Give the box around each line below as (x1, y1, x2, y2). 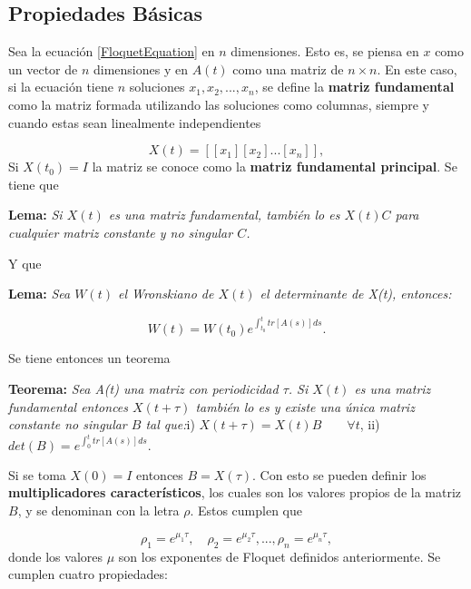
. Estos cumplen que (190, 501, 303, 520)
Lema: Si (8, 205, 63, 224)
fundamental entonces (8, 397, 129, 416)
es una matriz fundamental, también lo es (108, 205, 340, 224)
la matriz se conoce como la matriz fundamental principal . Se (92, 157, 457, 176)
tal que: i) (145, 415, 195, 434)
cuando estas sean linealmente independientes (8, 113, 261, 132)
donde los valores (8, 546, 103, 565)
